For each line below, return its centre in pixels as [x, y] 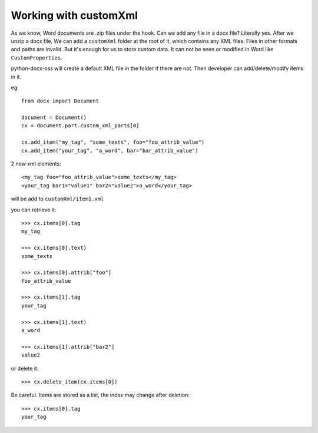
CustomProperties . [37, 57]
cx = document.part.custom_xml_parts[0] [80, 126]
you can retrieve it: [34, 210]
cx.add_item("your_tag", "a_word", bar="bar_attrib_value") [110, 151]
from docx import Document [60, 101]
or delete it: [25, 368]
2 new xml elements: [36, 164]
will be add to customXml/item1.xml [57, 199]
